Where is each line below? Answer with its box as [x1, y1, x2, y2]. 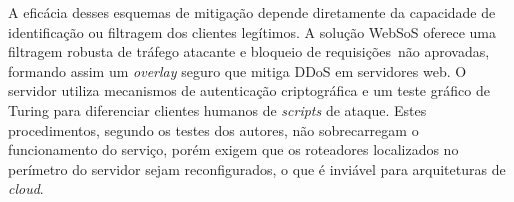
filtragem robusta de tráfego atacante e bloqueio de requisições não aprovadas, [8, 41, 490, 62]
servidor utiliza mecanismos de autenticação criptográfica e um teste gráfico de [8, 80, 490, 101]
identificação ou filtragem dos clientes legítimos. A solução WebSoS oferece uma [8, 21, 497, 42]
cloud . [8, 178, 44, 199]
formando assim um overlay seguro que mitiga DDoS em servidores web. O [8, 60, 467, 81]
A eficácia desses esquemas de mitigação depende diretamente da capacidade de [8, 2, 496, 22]
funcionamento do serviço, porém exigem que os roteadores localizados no [8, 139, 459, 160]
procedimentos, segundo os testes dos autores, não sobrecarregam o [8, 119, 419, 140]
